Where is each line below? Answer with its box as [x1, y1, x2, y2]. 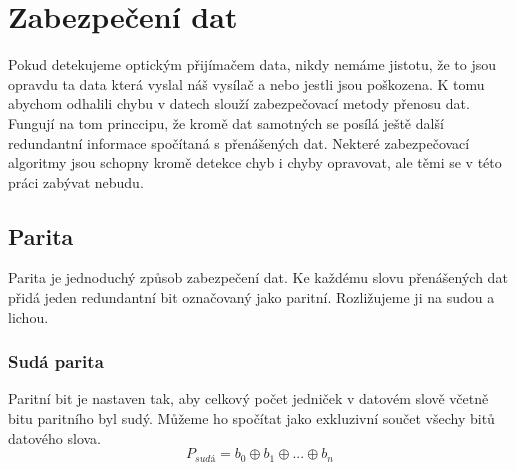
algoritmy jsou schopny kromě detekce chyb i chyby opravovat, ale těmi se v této [8, 152, 502, 173]
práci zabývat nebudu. [8, 171, 144, 192]
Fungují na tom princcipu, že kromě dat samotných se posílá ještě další [8, 112, 444, 133]
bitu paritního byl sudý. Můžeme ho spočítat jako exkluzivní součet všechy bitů [8, 408, 495, 429]
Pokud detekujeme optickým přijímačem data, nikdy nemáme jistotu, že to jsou [8, 54, 497, 75]
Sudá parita [8, 349, 104, 374]
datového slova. [8, 427, 102, 448]
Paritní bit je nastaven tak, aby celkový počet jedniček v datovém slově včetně [8, 388, 489, 409]
